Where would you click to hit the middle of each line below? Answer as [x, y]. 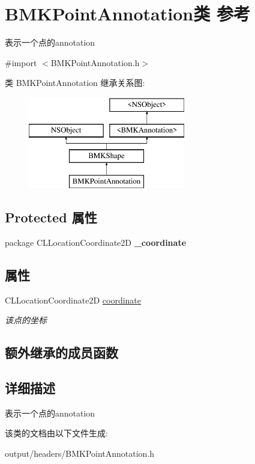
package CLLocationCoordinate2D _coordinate [96, 242]
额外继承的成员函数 [61, 353]
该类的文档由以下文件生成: [56, 433]
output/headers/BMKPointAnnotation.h [80, 453]
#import [21, 62]
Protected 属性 [51, 217]
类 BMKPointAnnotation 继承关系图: [75, 83]
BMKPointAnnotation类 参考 [127, 14]
